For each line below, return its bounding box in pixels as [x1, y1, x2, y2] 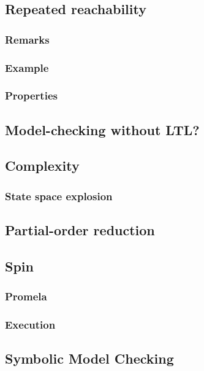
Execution [5, 317, 56, 332]
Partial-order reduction [5, 221, 155, 240]
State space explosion [5, 188, 113, 203]
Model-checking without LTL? [5, 120, 200, 139]
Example [5, 60, 49, 75]
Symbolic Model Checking [5, 349, 174, 368]
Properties [5, 88, 58, 103]
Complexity [5, 156, 80, 175]
